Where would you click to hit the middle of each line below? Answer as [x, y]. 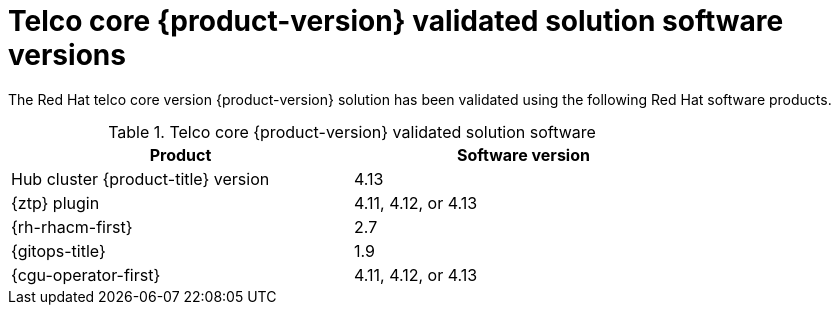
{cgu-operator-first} [86, 274]
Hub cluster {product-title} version [140, 178]
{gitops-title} [58, 250]
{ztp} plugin [55, 202]
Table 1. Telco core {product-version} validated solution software [352, 131]
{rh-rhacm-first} [72, 226]
